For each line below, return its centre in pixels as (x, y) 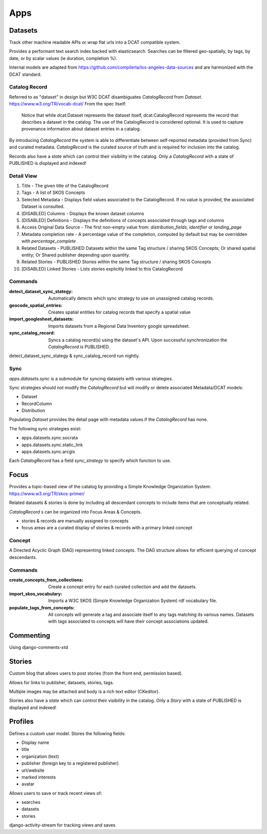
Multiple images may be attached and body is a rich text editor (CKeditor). (85, 691)
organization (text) (40, 756)
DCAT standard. (25, 74)
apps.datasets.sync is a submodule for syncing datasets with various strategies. (91, 378)
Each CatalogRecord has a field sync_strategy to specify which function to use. (90, 461)
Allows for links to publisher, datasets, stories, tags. (62, 682)
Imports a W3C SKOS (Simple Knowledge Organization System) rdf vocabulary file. (133, 601)
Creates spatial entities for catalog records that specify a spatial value (119, 312)
